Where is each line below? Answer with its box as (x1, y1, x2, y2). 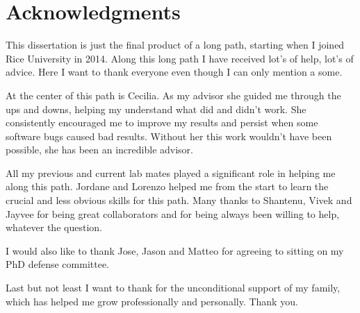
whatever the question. (6, 220, 102, 235)
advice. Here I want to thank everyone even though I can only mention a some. (6, 65, 343, 79)
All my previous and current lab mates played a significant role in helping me (6, 165, 336, 180)
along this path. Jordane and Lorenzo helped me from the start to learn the (6, 179, 329, 194)
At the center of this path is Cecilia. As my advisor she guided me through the (6, 87, 341, 102)
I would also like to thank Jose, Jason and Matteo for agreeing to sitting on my (6, 243, 344, 257)
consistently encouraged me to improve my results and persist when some (6, 115, 318, 130)
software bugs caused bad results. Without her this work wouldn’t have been (6, 128, 332, 143)
